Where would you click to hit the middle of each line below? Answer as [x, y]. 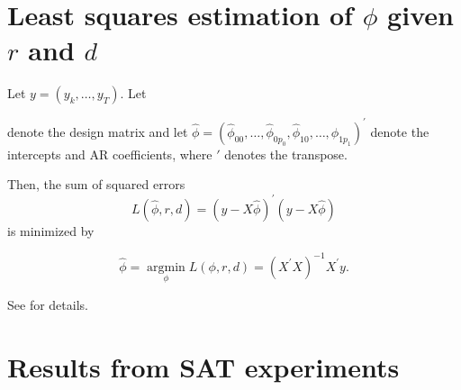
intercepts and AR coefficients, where [110, 154]
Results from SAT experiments [203, 366]
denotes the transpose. [286, 154]
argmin [166, 267]
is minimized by [51, 230]
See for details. [48, 304]
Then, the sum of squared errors [96, 184]
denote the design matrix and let [98, 131]
